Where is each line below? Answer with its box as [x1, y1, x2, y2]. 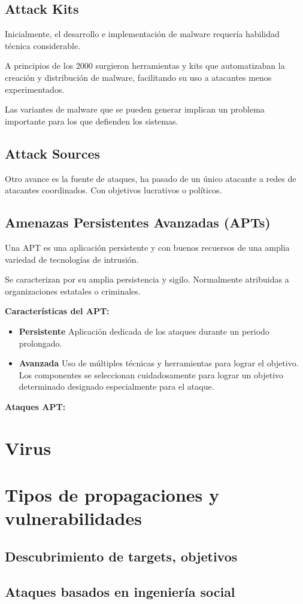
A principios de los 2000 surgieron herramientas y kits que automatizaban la [5, 59, 285, 72]
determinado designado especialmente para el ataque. [19, 380, 214, 393]
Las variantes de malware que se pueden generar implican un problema [5, 103, 265, 116]
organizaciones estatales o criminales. [5, 284, 141, 297]
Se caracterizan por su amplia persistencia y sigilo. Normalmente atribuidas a [5, 273, 289, 286]
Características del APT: [5, 305, 110, 317]
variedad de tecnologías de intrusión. [5, 253, 139, 265]
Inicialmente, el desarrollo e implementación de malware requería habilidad [5, 28, 280, 40]
